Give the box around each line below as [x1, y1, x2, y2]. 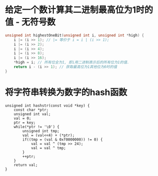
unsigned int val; [14, 112, 51, 116]
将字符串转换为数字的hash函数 [5, 87, 127, 97]
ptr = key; [14, 120, 36, 125]
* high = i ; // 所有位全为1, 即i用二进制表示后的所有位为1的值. [14, 60, 129, 65]
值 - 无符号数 [5, 16, 56, 28]
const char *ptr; [14, 107, 49, 112]
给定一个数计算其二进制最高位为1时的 [5, 4, 154, 16]
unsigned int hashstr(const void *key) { [5, 103, 90, 108]
